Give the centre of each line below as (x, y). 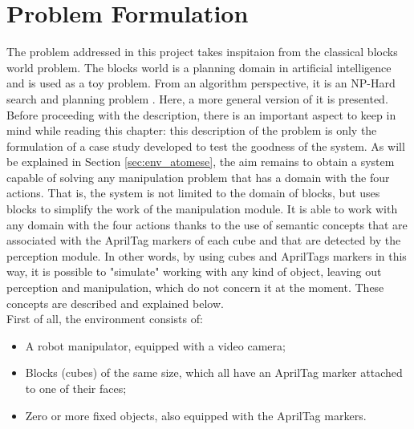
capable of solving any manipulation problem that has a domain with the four (198, 177)
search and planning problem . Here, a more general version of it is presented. (197, 98)
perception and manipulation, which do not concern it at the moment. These (195, 287)
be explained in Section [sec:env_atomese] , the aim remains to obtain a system (201, 162)
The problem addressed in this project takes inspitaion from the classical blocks (202, 52)
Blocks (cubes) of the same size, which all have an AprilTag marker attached (214, 372)
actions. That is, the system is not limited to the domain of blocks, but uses (193, 193)
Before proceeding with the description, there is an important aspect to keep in (201, 114)
